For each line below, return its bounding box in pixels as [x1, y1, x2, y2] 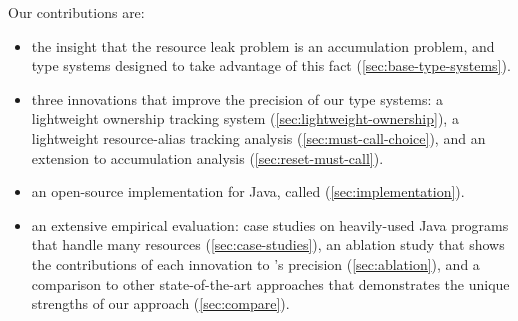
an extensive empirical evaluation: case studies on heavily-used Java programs [31, 214, 509, 235]
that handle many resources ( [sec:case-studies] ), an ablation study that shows [31, 234, 505, 255]
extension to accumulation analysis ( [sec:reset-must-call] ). [31, 147, 384, 168]
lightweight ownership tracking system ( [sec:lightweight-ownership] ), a [31, 108, 459, 129]
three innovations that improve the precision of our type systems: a [31, 88, 443, 109]
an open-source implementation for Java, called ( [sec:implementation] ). [31, 181, 465, 202]
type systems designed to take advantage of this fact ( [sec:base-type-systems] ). [31, 55, 511, 76]
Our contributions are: [8, 2, 145, 22]
